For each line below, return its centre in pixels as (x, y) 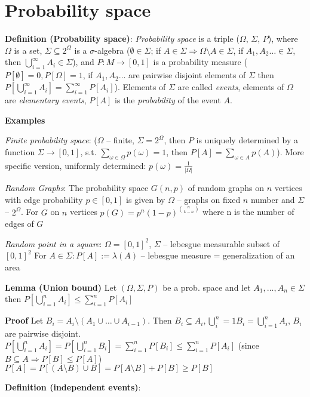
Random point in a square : (53, 243)
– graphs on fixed (209, 199)
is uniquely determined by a (247, 140)
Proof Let (24, 320)
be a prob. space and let (207, 287)
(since (248, 345)
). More (290, 151)
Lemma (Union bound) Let (61, 287)
